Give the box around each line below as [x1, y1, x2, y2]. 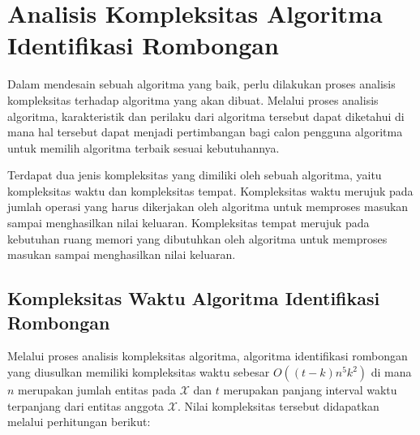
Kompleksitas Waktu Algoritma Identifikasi [7, 286, 380, 311]
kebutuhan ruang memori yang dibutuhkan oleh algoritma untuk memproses [7, 230, 388, 247]
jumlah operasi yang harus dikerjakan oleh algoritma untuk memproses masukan [7, 198, 409, 215]
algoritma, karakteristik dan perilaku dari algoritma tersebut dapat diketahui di [7, 107, 405, 124]
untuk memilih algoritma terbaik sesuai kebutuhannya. [7, 139, 280, 156]
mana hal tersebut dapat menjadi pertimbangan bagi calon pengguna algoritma [7, 123, 403, 140]
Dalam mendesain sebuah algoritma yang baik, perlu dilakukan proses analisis [7, 75, 396, 93]
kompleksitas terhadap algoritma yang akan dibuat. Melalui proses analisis [7, 91, 379, 108]
